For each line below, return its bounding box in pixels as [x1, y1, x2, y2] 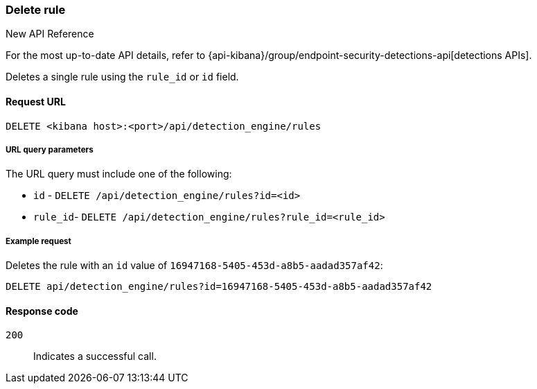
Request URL [6, 95, 66, 107]
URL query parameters [6, 144, 94, 155]
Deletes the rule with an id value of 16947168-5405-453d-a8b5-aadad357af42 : [6, 259, 383, 272]
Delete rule [6, 3, 66, 17]
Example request [6, 236, 71, 246]
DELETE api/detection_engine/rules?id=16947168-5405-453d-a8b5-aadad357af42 [6, 281, 432, 293]
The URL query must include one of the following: [6, 168, 232, 180]
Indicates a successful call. [33, 350, 157, 363]
